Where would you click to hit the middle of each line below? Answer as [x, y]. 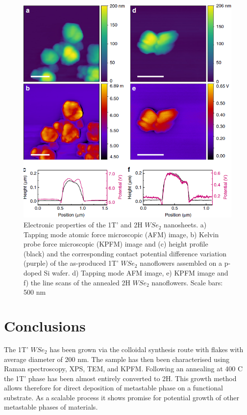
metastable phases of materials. [51, 407]
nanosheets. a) [185, 225]
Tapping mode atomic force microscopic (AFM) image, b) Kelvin [121, 234]
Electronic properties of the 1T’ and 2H [83, 225]
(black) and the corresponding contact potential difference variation [125, 253]
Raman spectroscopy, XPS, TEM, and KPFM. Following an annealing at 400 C [123, 369]
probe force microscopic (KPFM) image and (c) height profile [116, 244]
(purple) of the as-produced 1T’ [71, 263]
